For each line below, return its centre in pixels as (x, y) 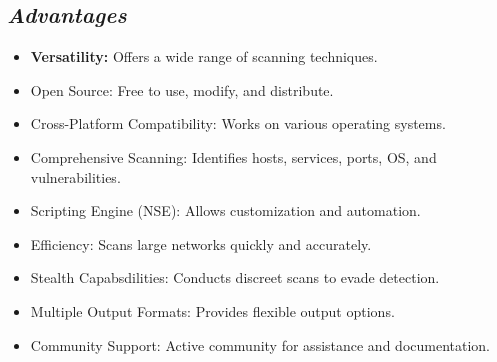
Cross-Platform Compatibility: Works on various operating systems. (238, 123)
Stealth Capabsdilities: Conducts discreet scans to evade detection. (235, 277)
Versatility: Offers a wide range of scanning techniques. (204, 56)
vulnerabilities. (75, 176)
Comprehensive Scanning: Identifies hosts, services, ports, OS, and (233, 156)
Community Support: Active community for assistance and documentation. (260, 344)
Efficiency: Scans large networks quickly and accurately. (201, 243)
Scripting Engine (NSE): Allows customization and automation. (225, 210)
